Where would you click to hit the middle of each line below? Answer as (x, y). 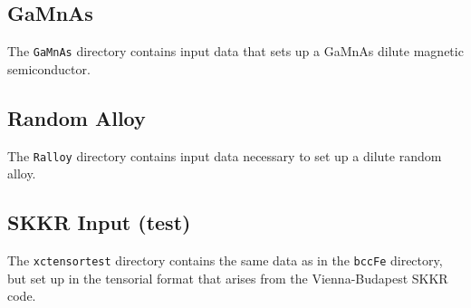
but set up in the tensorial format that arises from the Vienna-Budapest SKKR (228, 278)
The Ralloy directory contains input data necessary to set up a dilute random (225, 155)
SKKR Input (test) (99, 222)
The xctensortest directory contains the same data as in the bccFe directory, (225, 260)
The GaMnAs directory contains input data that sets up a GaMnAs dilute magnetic (235, 51)
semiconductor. (49, 68)
